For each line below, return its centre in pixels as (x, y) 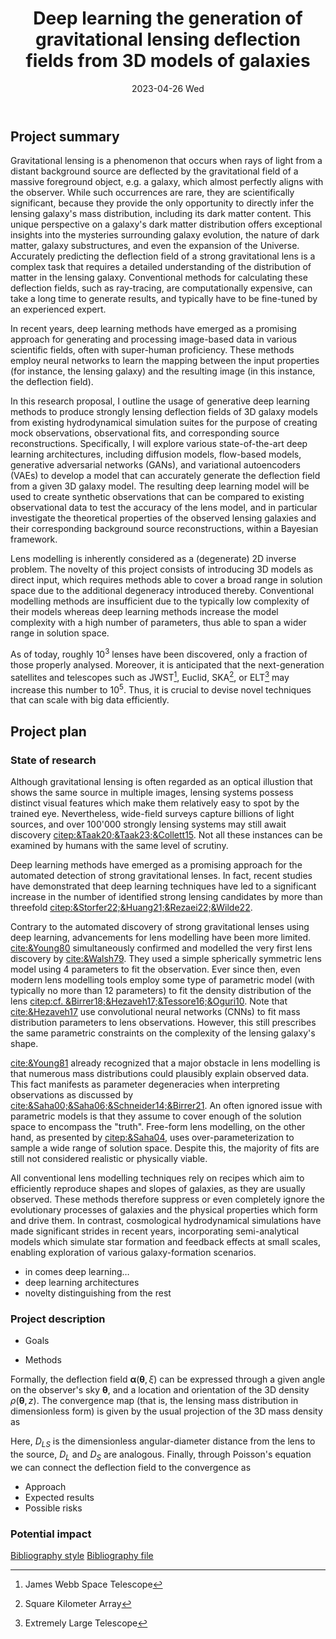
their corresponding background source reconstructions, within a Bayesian (164, 529)
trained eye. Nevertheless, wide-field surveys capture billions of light (152, 814)
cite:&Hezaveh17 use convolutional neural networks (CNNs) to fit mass (155, 1012)
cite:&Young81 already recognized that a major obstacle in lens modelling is (165, 1063)
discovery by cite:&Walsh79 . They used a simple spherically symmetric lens (166, 959)
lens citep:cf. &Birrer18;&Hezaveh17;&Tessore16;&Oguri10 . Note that (149, 1001)
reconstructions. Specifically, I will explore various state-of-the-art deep (159, 444)
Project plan (48, 731)
